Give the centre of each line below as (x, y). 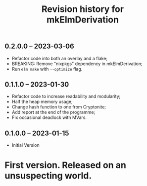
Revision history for (83, 9)
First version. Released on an (66, 165)
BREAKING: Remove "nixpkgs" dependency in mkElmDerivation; (77, 64)
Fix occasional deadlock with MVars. (49, 117)
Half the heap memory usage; (42, 102)
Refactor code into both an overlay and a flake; (59, 58)
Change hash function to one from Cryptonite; (59, 107)
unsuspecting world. (48, 176)
